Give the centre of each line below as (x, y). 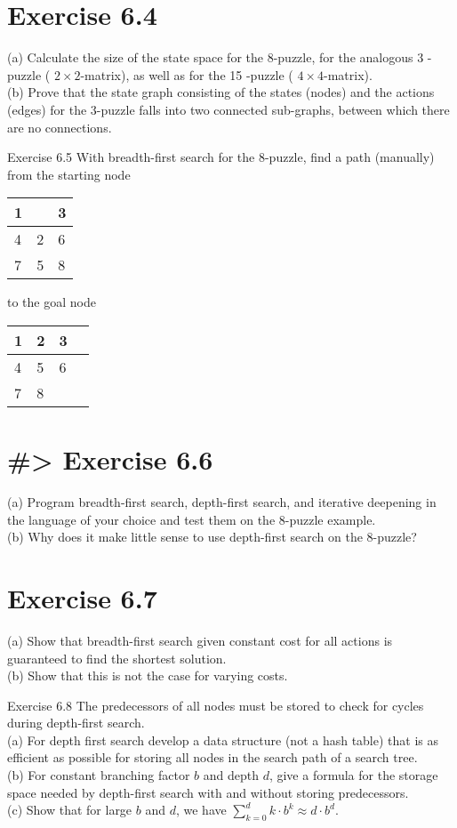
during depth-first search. (76, 723)
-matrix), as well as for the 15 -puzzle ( (187, 74)
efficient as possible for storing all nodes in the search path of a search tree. (212, 757)
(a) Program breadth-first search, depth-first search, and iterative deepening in (222, 502)
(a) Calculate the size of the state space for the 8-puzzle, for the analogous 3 (216, 57)
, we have (201, 810)
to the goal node (52, 302)
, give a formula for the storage (353, 775)
